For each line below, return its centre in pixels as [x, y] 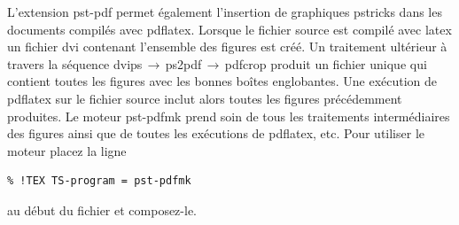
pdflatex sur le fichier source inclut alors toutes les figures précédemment [205, 98]
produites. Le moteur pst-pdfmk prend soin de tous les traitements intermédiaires [229, 116]
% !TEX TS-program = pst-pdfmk [99, 181]
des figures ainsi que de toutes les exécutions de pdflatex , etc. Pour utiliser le [216, 133]
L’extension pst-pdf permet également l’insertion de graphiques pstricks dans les [225, 12]
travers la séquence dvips [75, 63]
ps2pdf [183, 63]
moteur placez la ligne [67, 150]
